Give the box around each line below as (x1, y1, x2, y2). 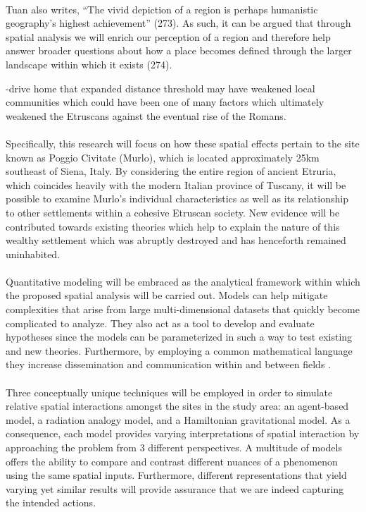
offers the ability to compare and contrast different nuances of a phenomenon (6, 453, 338, 468)
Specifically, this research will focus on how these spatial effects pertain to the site (6, 135, 360, 150)
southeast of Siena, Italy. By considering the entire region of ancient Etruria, (6, 164, 336, 178)
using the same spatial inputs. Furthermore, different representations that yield (6, 468, 347, 482)
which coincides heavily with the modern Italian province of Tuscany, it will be (6, 177, 346, 192)
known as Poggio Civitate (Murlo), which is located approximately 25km (6, 150, 320, 164)
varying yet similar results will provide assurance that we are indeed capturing (6, 481, 344, 496)
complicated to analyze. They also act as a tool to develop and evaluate (6, 315, 315, 330)
